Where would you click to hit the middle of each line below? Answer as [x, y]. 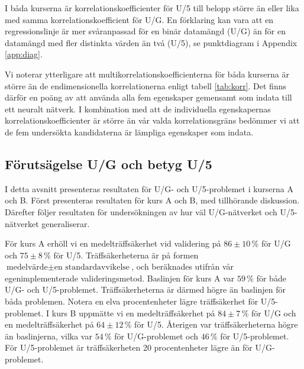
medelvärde [27, 268]
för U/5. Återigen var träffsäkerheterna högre [216, 324]
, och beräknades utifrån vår [183, 266]
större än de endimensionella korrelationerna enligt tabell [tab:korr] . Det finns [145, 85]
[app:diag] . [24, 54]
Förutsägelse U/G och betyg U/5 [109, 164]
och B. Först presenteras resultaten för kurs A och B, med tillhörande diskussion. [152, 200]
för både [271, 278]
